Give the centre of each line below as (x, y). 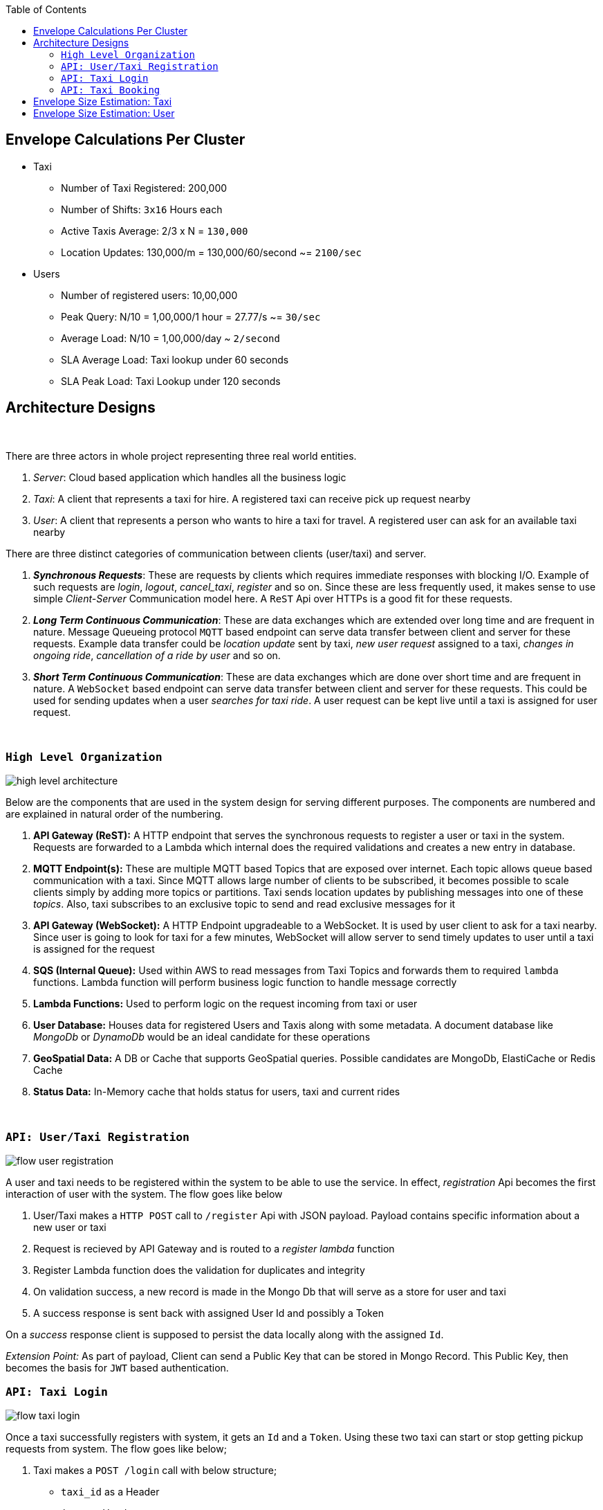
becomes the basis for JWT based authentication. (117, 1368)
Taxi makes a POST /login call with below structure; (155, 1470)
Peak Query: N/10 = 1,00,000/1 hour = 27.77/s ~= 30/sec (191, 316)
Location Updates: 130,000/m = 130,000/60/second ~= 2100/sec (211, 252)
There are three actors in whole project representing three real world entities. (181, 456)
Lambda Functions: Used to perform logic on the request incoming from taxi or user (225, 1004)
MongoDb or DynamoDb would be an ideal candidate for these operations (202, 1037)
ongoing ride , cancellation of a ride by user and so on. (157, 655)
